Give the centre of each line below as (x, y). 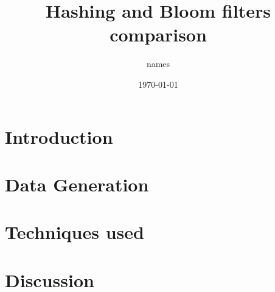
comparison (158, 34)
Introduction (59, 136)
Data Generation (77, 184)
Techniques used (75, 232)
